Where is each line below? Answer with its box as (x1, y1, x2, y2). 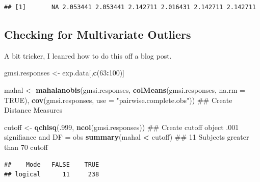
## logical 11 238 (4, 171, 99, 178)
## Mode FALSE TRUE (4, 161, 99, 168)
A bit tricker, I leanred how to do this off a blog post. (4, 50, 172, 61)
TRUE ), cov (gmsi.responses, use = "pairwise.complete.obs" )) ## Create (4, 94, 232, 105)
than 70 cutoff (4, 141, 48, 152)
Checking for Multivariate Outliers (4, 26, 191, 42)
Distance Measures (4, 105, 63, 115)
